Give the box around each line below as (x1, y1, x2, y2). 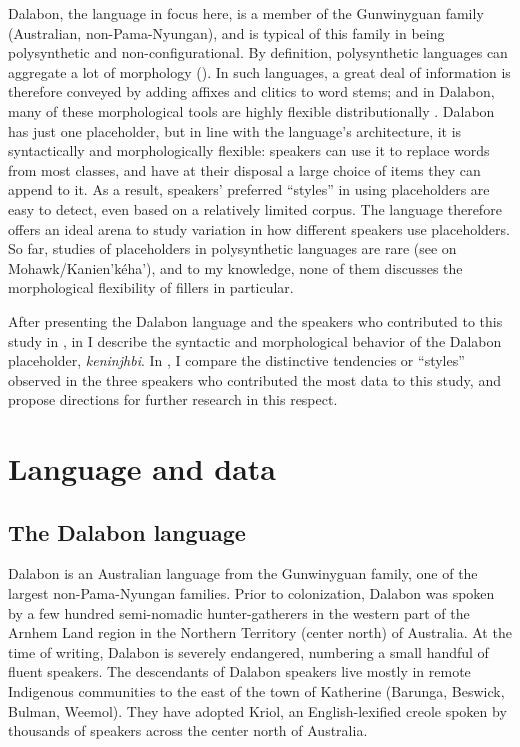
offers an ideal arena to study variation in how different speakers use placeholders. (8, 218, 510, 239)
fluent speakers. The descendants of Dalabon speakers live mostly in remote (8, 661, 471, 682)
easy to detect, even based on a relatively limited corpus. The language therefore (8, 198, 502, 219)
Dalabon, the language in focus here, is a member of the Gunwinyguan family (8, 3, 484, 23)
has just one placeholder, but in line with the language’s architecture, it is (8, 120, 462, 141)
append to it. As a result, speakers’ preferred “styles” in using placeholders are (8, 179, 490, 200)
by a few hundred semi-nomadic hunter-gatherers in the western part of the (8, 602, 470, 623)
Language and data (8, 448, 277, 489)
